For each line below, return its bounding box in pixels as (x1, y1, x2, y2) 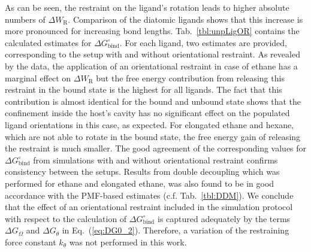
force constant (5, 235, 56, 248)
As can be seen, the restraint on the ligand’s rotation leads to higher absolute (5, 1, 289, 13)
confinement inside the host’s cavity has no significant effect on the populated (5, 107, 290, 119)
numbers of (5, 13, 46, 25)
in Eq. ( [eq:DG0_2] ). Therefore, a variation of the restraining (62, 224, 289, 236)
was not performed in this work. (69, 235, 187, 248)
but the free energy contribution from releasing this (96, 71, 285, 84)
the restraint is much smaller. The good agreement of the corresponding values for (5, 142, 307, 154)
